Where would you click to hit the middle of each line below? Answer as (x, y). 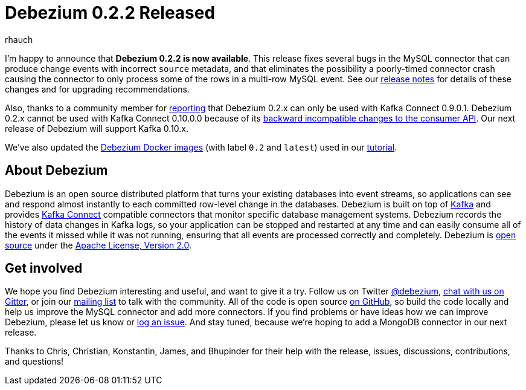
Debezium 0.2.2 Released (110, 13)
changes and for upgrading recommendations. (97, 89)
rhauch (19, 39)
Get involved (44, 268)
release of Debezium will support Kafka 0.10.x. (97, 128)
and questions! (34, 362)
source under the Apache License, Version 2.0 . (98, 245)
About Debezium (56, 171)
